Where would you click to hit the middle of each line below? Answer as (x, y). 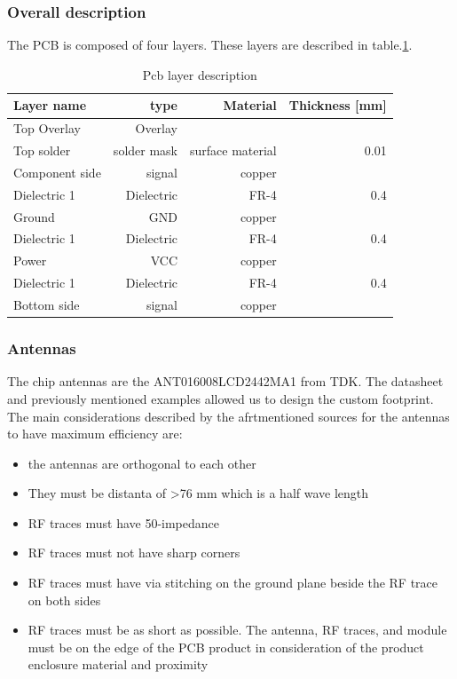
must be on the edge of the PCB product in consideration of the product (226, 647)
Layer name (50, 105)
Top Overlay (47, 128)
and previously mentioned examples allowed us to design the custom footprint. (221, 398)
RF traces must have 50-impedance (124, 522)
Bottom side (47, 304)
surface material (233, 150)
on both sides (64, 600)
